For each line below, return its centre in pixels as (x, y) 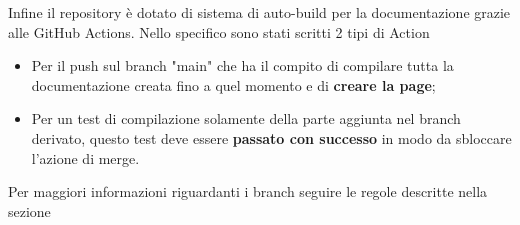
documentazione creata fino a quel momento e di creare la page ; (233, 84)
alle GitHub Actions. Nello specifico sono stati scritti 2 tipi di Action (219, 31)
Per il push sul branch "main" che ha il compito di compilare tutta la (242, 65)
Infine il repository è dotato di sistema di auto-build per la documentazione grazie (259, 12)
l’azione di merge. (85, 157)
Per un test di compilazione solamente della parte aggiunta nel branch (246, 118)
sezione (29, 210)
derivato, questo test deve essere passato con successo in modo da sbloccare (271, 137)
